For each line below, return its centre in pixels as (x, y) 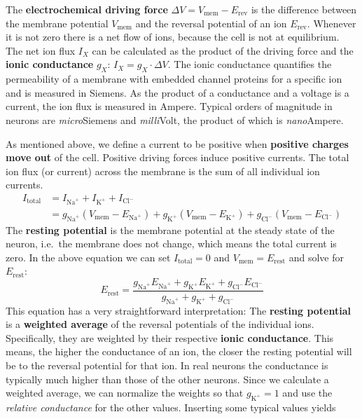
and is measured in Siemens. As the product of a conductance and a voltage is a (177, 92)
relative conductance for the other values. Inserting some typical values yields (171, 407)
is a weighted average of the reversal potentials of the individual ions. (160, 324)
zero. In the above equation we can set (88, 257)
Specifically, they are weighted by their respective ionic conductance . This (170, 337)
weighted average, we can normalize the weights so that (125, 393)
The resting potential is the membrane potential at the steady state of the (170, 229)
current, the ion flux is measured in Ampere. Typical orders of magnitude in (169, 106)
